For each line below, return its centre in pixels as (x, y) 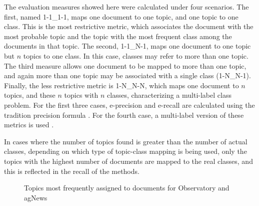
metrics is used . (29, 125)
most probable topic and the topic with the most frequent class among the (118, 36)
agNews (36, 197)
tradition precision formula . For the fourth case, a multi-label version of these (124, 115)
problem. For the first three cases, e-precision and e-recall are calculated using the (129, 105)
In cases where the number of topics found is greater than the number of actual (126, 141)
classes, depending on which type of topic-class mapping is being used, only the (125, 151)
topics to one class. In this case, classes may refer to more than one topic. (136, 55)
